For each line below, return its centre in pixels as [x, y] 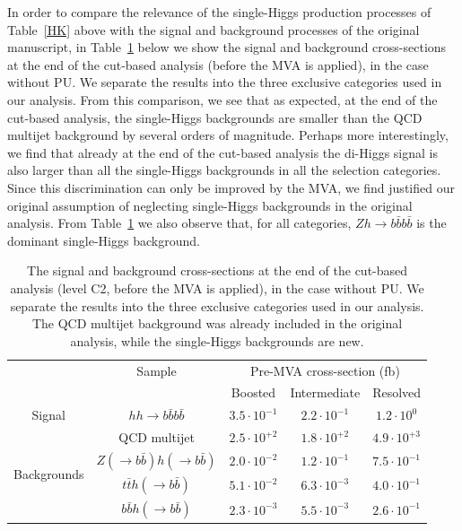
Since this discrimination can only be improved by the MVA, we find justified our [231, 187]
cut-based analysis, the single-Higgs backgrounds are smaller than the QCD [215, 117]
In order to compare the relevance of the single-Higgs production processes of [219, 12]
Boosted [253, 392]
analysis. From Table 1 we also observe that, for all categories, [179, 223]
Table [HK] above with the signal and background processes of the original [214, 29]
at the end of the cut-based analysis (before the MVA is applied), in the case [218, 64]
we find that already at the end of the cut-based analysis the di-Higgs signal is [222, 152]
